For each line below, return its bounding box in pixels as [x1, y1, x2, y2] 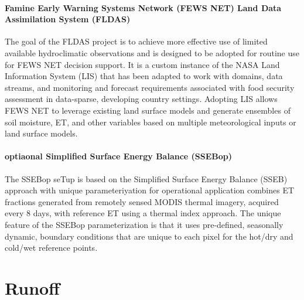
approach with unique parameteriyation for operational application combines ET [5, 184, 295, 196]
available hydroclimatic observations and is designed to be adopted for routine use [5, 46, 300, 59]
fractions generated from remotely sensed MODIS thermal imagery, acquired [5, 195, 279, 207]
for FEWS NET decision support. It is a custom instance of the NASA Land [5, 58, 280, 70]
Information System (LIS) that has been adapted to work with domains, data [5, 70, 283, 82]
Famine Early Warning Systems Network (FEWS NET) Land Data [5, 1, 282, 13]
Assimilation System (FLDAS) [5, 13, 131, 25]
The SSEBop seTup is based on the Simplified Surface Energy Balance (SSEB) [5, 172, 288, 185]
